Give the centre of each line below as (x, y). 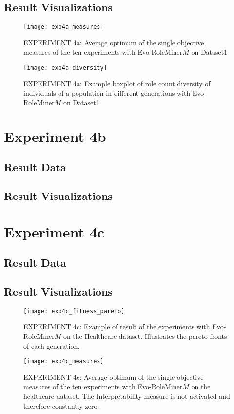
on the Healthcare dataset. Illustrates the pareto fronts (145, 336)
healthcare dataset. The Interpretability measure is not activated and (127, 396)
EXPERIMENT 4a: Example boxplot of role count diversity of (117, 83)
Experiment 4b (55, 136)
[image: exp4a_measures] (64, 27)
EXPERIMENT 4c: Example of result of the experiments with (117, 326)
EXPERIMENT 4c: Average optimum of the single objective (114, 377)
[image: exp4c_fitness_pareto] (74, 311)
